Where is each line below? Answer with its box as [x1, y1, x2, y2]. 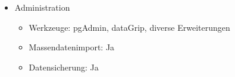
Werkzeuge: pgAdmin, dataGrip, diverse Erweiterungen [29, 21, 230, 33]
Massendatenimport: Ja [29, 41, 115, 53]
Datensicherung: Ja [29, 60, 99, 73]
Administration [14, 1, 70, 13]
